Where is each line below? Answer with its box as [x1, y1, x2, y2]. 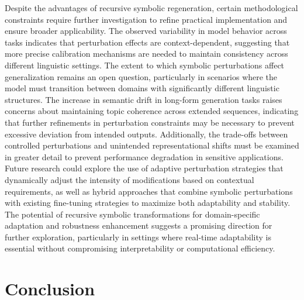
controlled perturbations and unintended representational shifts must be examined [5, 139, 299, 151]
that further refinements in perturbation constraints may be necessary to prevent [5, 116, 295, 128]
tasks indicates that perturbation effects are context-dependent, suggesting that [5, 36, 290, 48]
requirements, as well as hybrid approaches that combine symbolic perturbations [5, 185, 293, 197]
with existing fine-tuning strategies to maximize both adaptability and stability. [5, 196, 291, 209]
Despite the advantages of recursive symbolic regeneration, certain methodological [5, 2, 298, 13]
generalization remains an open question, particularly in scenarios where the [5, 70, 278, 82]
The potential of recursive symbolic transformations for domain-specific [5, 208, 260, 220]
